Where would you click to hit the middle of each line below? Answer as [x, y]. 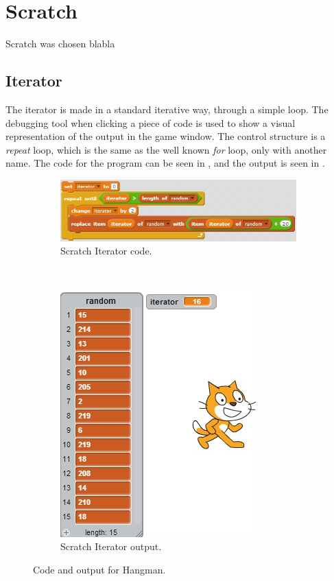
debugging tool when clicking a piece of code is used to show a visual [151, 122]
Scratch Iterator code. [106, 251]
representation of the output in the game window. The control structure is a [166, 136]
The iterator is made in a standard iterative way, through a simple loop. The [167, 109]
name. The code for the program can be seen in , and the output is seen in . [165, 163]
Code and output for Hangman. [99, 569]
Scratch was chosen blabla [60, 44]
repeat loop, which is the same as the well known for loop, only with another [166, 149]
